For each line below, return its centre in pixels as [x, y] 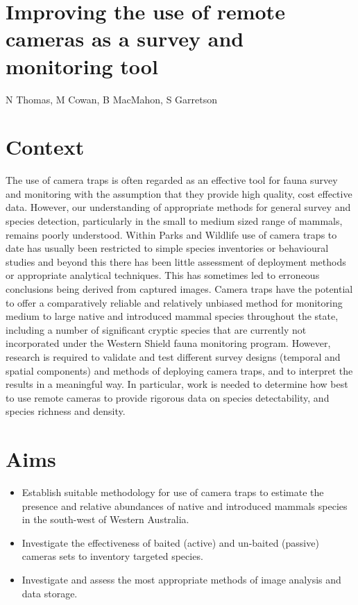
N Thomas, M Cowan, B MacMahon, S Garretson [112, 99]
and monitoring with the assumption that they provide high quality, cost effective [179, 193]
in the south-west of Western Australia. [105, 519]
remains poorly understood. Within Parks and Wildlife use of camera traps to [171, 234]
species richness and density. [66, 411]
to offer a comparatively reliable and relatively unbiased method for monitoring [174, 302]
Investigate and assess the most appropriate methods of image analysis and [181, 579]
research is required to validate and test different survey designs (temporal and [173, 356]
